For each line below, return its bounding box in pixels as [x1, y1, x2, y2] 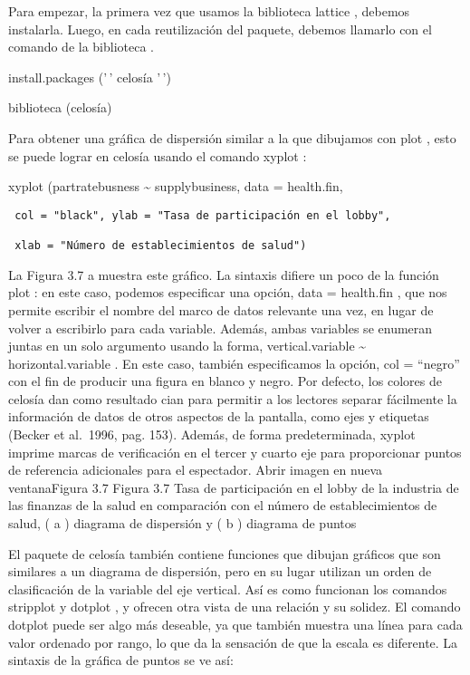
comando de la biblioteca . [8, 37, 154, 56]
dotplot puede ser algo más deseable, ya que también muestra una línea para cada [8, 615, 463, 633]
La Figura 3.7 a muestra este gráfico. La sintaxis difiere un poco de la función [8, 265, 439, 284]
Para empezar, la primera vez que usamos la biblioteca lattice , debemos [8, 2, 410, 20]
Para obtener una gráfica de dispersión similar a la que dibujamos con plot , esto [8, 128, 456, 147]
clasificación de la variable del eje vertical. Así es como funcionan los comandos [8, 579, 447, 598]
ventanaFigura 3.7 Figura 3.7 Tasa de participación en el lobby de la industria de [8, 477, 459, 497]
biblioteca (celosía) [8, 98, 112, 117]
